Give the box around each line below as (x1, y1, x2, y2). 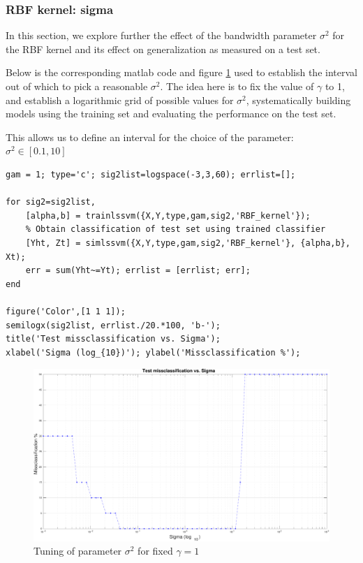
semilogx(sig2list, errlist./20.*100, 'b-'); (6, 320, 221, 330)
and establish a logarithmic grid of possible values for (6, 92, 234, 107)
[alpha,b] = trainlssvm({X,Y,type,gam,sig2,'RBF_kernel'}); (25, 210, 311, 221)
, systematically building (246, 92, 351, 107)
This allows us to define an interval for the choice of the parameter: (6, 129, 294, 144)
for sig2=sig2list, (6, 197, 96, 207)
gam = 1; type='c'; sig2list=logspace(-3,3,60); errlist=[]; (6, 169, 296, 180)
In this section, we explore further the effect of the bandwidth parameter (6, 28, 317, 43)
